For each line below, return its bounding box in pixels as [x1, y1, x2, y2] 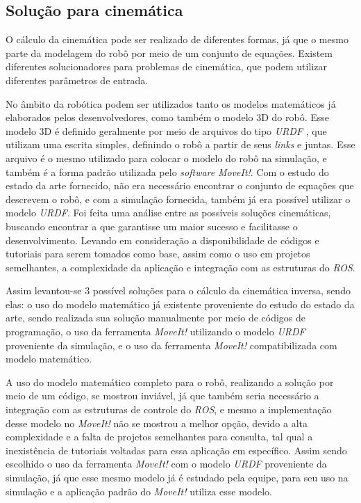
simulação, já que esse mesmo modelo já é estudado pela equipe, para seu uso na [6, 470, 349, 485]
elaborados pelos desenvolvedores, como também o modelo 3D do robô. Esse [6, 110, 330, 125]
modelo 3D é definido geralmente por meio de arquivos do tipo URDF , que [6, 123, 327, 138]
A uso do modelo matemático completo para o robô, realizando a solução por [6, 374, 334, 389]
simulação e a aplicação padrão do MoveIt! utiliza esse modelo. [6, 484, 272, 498]
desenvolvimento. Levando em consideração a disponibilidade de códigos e [6, 232, 319, 247]
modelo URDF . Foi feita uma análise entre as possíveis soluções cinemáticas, [6, 205, 331, 220]
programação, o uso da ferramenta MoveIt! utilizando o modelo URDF [6, 324, 305, 339]
